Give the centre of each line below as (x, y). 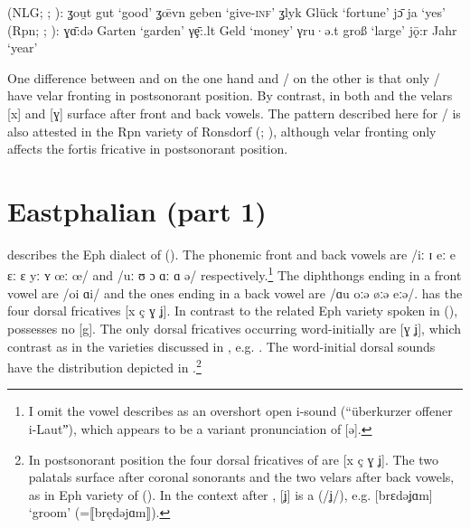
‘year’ (23, 47)
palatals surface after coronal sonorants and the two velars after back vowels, (241, 477)
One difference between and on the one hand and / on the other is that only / (224, 77)
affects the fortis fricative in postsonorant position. (148, 149)
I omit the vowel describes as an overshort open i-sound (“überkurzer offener (240, 411)
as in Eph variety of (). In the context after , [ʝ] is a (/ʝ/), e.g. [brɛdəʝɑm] (230, 494)
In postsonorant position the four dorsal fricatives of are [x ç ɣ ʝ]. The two (234, 459)
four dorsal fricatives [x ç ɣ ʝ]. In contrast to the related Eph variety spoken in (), (233, 311)
